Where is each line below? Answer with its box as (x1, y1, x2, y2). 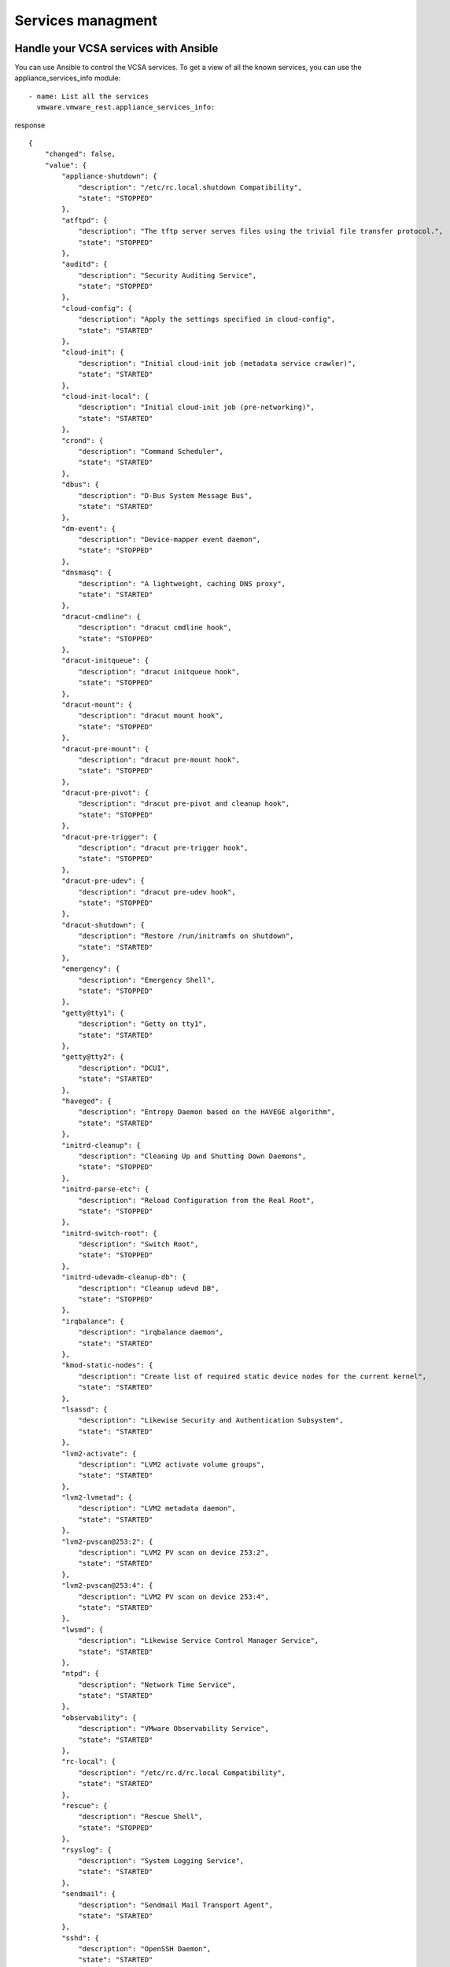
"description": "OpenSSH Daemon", (78, 1944, 212, 1954)
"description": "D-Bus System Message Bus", (78, 491, 253, 500)
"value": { (44, 161, 87, 169)
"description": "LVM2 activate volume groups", (78, 1460, 265, 1469)
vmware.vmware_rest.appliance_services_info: (36, 103, 216, 112)
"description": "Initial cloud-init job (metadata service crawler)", (78, 359, 356, 367)
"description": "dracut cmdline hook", (78, 623, 232, 633)
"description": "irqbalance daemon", (78, 1328, 224, 1337)
